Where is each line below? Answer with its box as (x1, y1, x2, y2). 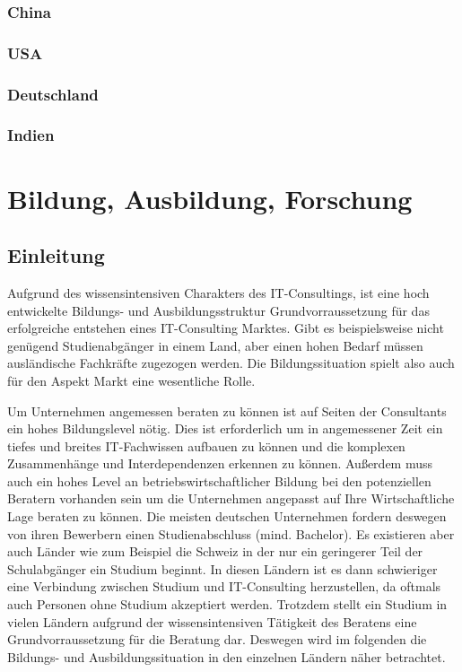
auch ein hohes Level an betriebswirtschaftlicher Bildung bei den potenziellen (7, 471, 431, 490)
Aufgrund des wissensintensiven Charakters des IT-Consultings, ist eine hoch (7, 283, 430, 301)
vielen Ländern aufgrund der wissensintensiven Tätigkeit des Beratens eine (7, 612, 417, 631)
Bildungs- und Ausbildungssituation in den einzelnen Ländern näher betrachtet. (7, 647, 446, 666)
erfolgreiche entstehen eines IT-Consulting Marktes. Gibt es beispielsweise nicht (7, 319, 444, 337)
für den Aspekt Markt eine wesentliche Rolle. (7, 371, 256, 389)
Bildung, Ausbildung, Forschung (7, 179, 413, 216)
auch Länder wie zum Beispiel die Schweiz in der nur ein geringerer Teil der (7, 542, 423, 561)
